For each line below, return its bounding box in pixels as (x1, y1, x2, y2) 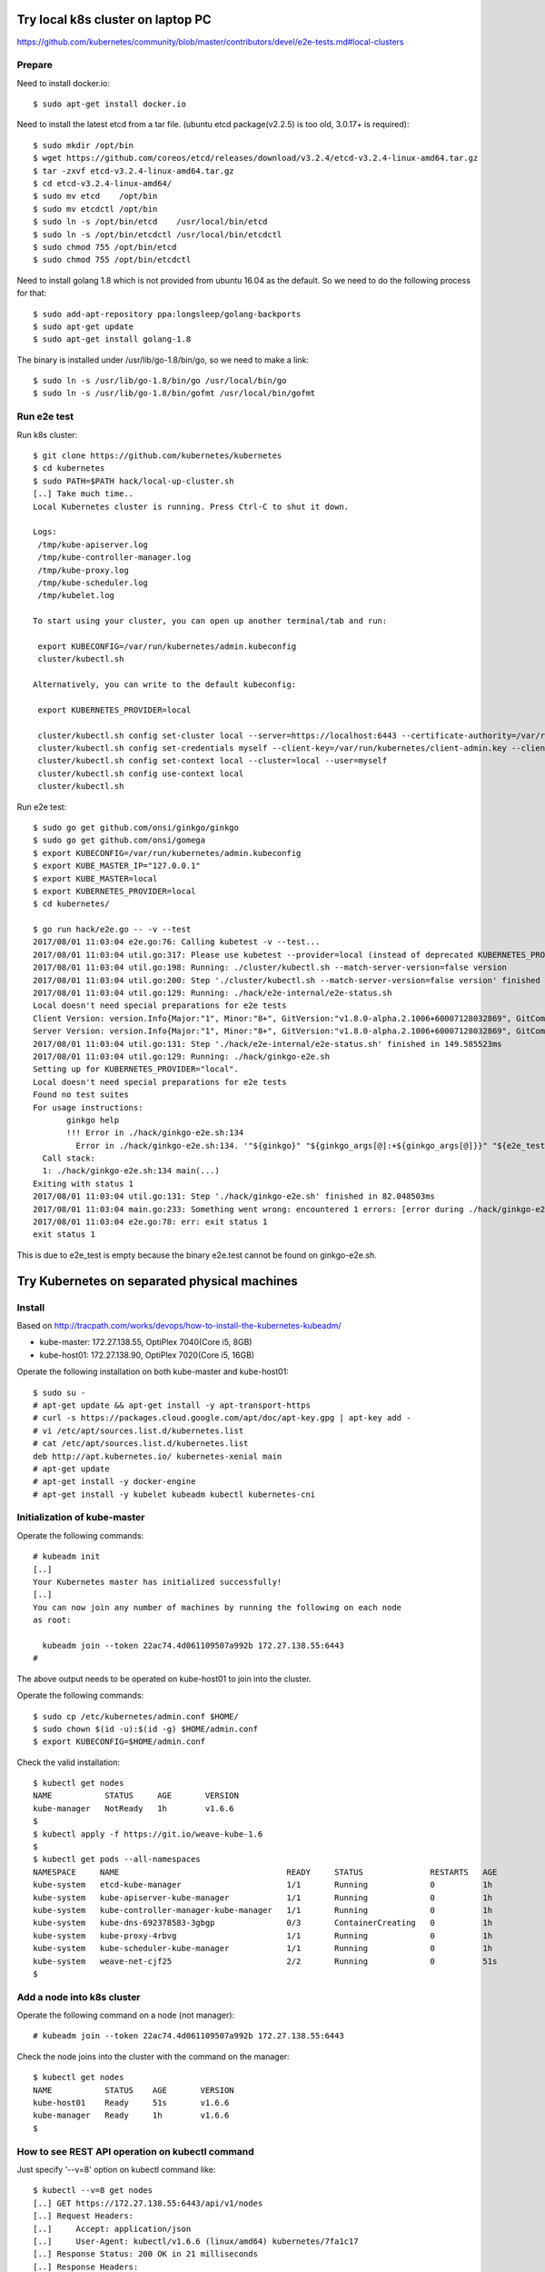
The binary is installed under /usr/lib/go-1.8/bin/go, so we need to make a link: (16, 354, 309, 365)
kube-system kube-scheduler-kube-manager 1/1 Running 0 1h (33, 1943, 493, 1954)
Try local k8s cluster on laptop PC (16, 12, 213, 27)
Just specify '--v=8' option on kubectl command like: (16, 2164, 216, 2175)
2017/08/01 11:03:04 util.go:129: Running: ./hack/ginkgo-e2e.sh (33, 1051, 331, 1061)
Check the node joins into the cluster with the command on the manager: (16, 2050, 290, 2062)
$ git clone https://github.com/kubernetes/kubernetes (33, 451, 282, 461)
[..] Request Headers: (33, 2211, 134, 2221)
